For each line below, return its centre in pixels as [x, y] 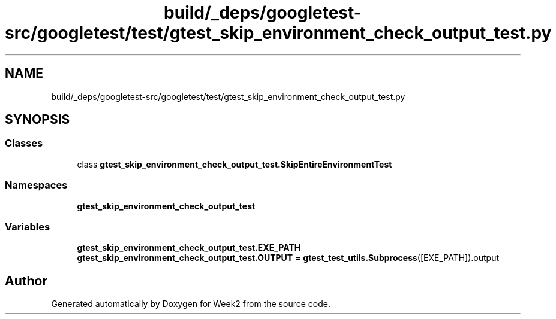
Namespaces [36, 185]
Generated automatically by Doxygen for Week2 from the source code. [191, 304]
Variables [28, 227]
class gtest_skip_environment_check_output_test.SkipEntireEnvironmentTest [235, 164]
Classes [24, 143]
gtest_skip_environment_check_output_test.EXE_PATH [189, 248]
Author [26, 281]
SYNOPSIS [37, 120]
